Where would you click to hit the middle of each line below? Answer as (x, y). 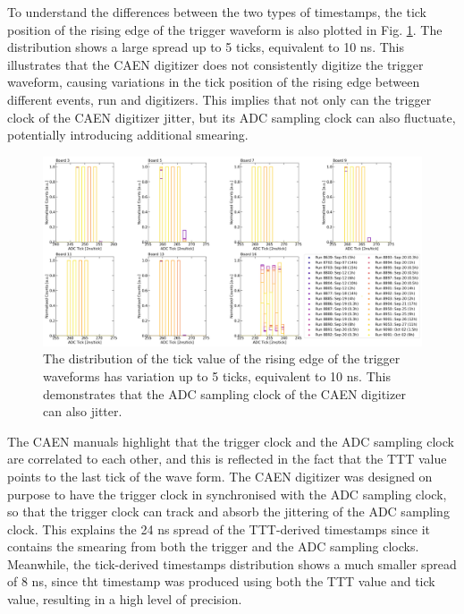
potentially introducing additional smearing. (128, 135)
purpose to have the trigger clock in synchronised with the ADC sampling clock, (227, 494)
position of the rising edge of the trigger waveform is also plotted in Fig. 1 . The (225, 29)
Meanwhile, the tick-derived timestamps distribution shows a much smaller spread (232, 563)
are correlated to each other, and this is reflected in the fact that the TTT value (227, 459)
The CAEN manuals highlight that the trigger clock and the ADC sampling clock (231, 441)
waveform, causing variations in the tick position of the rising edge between (214, 82)
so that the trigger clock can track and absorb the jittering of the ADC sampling (228, 512)
